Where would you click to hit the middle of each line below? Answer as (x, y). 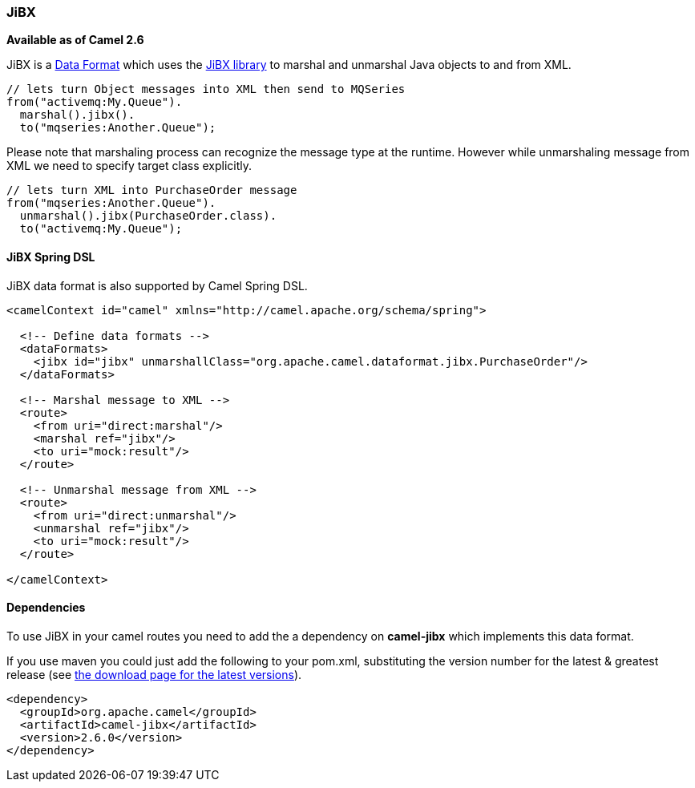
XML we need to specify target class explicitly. (129, 166)
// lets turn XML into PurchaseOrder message (152, 190)
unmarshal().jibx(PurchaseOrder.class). (148, 216)
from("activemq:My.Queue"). (95, 102)
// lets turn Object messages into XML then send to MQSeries (206, 89)
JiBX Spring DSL (51, 257)
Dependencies (46, 608)
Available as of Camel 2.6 (75, 40)
